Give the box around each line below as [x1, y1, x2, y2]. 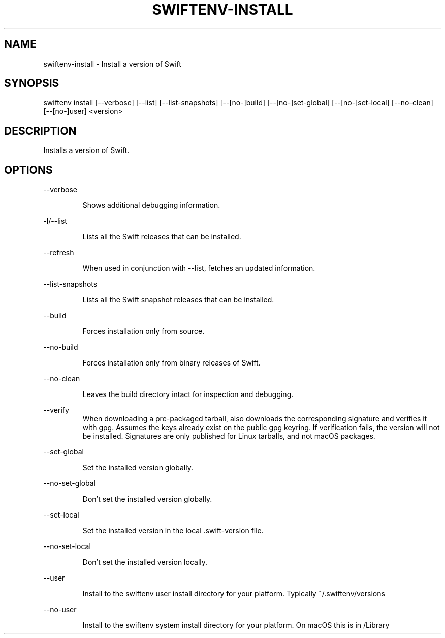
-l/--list [43, 217, 67, 226]
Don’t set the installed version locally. [82, 558, 208, 567]
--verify [43, 406, 69, 415]
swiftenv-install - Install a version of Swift [43, 59, 181, 68]
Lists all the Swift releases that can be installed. [82, 232, 241, 241]
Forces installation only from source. [82, 327, 205, 336]
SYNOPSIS [4, 77, 59, 90]
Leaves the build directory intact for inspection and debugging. [82, 390, 294, 399]
